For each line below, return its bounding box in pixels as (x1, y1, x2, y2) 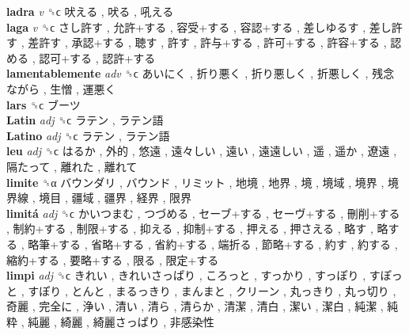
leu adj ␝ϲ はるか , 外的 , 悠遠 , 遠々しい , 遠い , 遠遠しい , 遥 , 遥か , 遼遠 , (6, 143, 397, 159)
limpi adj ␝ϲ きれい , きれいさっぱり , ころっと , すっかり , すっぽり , (6, 267, 366, 284)
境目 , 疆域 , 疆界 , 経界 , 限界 (39, 189, 192, 206)
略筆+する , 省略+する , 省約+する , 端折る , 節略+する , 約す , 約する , (28, 235, 398, 252)
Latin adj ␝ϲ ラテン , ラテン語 (6, 112, 164, 128)
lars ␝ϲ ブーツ (6, 96, 81, 112)
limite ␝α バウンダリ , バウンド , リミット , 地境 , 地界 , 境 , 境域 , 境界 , (6, 173, 384, 190)
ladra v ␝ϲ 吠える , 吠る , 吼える (6, 3, 174, 19)
